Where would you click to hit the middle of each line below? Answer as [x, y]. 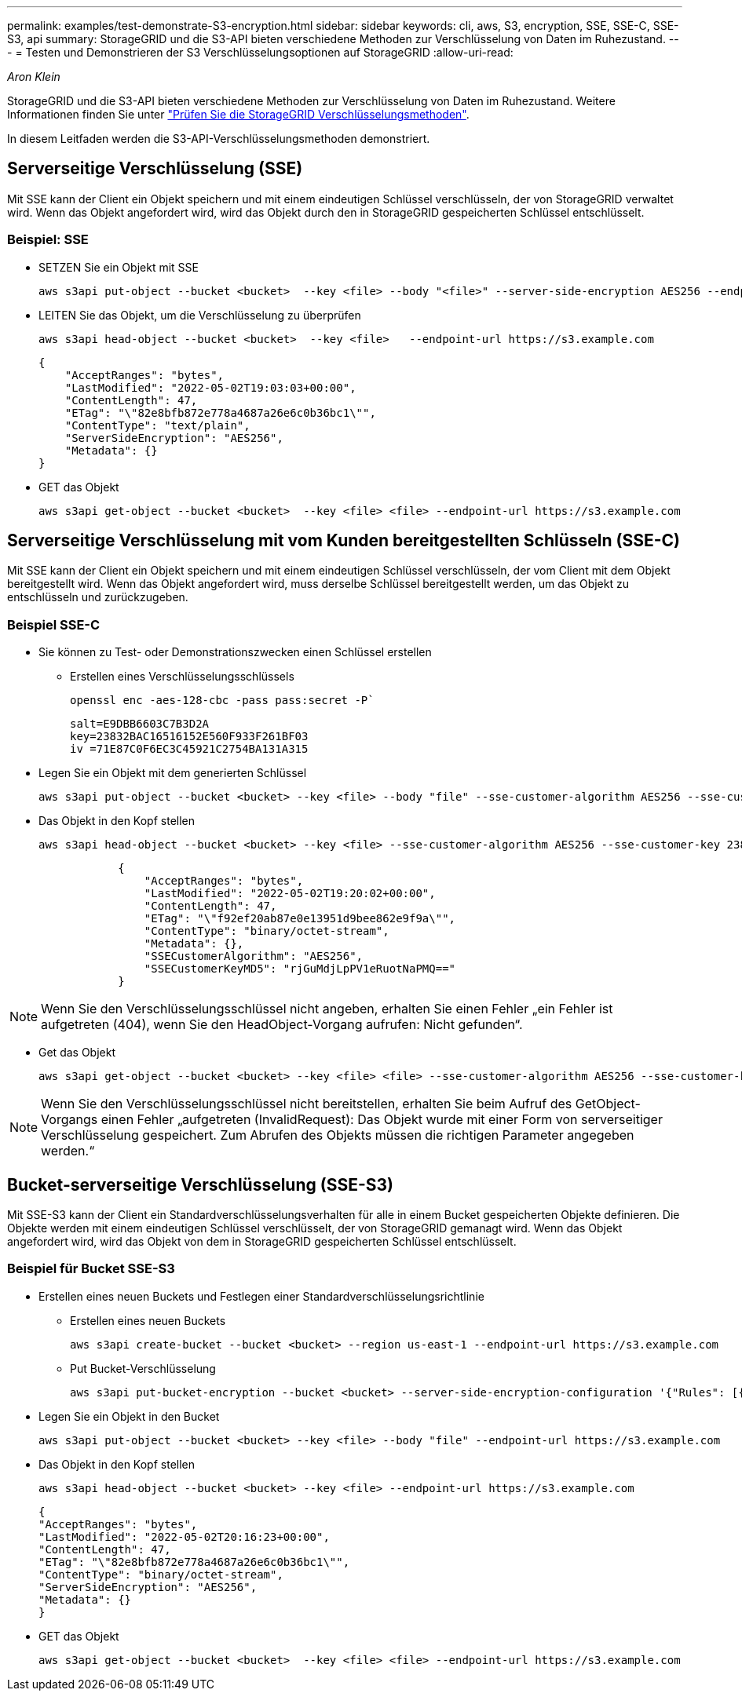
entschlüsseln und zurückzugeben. [98, 597]
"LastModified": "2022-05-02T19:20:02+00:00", [290, 894]
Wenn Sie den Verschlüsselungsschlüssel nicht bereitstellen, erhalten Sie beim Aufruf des [307, 1104]
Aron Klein [34, 77]
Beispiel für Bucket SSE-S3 [91, 1269]
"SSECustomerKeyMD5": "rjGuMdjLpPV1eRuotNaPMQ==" [300, 969]
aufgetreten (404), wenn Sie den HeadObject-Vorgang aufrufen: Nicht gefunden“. [282, 1025]
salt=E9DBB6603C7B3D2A [140, 724]
